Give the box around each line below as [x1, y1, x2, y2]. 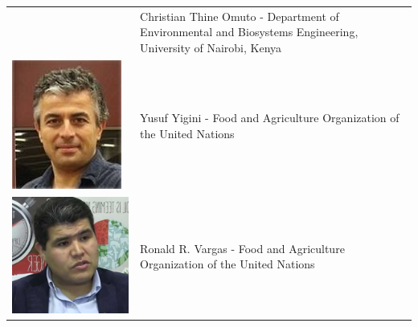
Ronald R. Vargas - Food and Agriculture [140, 239, 345, 256]
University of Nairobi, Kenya [140, 39, 282, 55]
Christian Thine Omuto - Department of [140, 7, 339, 24]
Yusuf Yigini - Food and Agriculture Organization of [140, 109, 400, 126]
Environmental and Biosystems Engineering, [140, 23, 359, 40]
